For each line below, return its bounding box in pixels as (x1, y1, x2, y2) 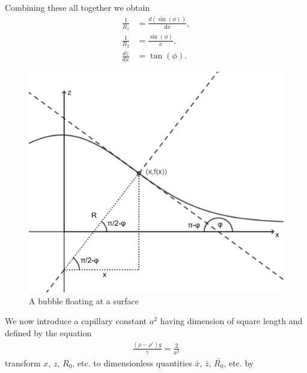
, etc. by (223, 356, 254, 369)
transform (5, 356, 41, 369)
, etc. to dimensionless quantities (72, 356, 192, 369)
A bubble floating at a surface (29, 294, 139, 307)
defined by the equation (5, 327, 92, 339)
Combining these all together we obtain (5, 1, 150, 13)
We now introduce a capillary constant (5, 315, 147, 327)
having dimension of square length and (160, 315, 303, 327)
